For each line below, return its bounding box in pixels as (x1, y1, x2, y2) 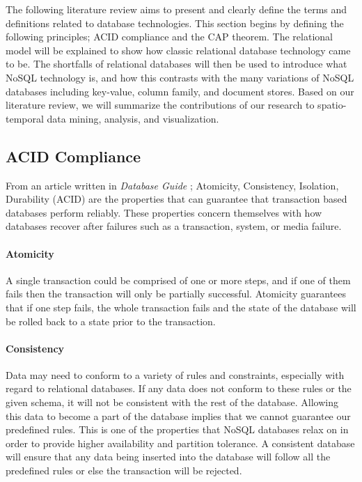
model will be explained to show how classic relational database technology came (6, 42, 351, 57)
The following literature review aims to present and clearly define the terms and (6, 2, 347, 16)
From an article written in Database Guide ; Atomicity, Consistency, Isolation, (6, 178, 339, 192)
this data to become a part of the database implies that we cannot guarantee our (6, 408, 351, 423)
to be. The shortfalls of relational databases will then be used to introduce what (6, 56, 347, 71)
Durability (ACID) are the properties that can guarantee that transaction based (6, 192, 347, 206)
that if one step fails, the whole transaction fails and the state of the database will (6, 300, 356, 314)
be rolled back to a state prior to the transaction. (6, 313, 216, 328)
